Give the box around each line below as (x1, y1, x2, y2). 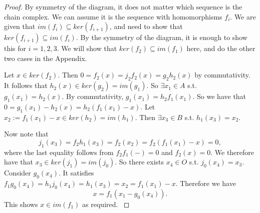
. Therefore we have (175, 178, 236, 188)
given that (4, 21, 36, 31)
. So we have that (192, 91, 246, 101)
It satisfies (63, 167, 94, 178)
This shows (4, 198, 38, 209)
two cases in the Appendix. (4, 52, 87, 63)
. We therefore (210, 146, 254, 157)
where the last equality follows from (4, 146, 114, 157)
